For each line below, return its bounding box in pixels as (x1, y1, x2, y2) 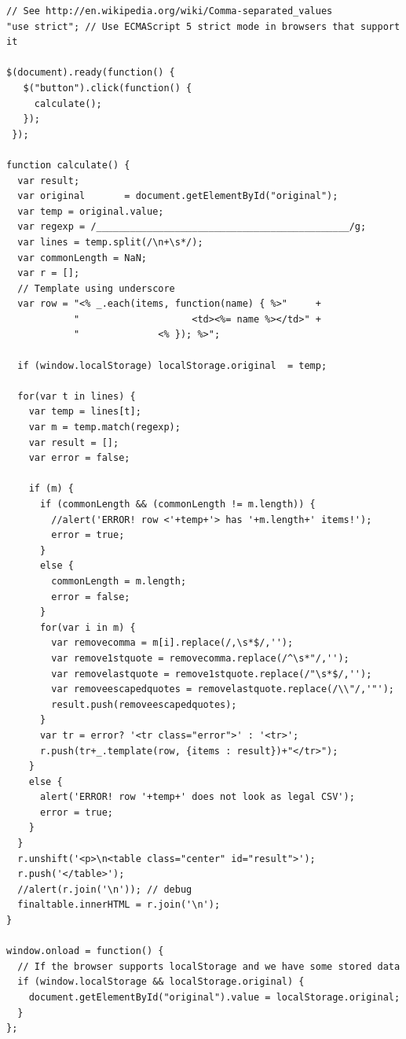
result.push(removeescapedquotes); (51, 698, 237, 710)
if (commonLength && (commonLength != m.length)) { (39, 499, 316, 510)
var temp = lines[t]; (28, 406, 141, 418)
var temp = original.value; (17, 205, 164, 217)
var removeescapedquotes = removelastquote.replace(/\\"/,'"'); (51, 683, 394, 695)
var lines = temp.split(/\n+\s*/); (17, 236, 203, 248)
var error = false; (28, 452, 130, 464)
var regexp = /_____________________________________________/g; (17, 221, 367, 233)
